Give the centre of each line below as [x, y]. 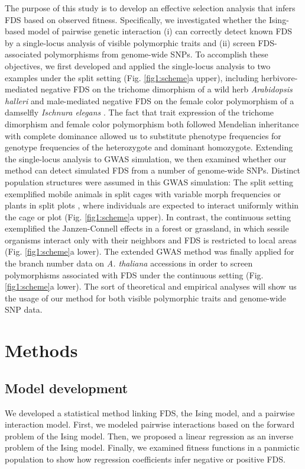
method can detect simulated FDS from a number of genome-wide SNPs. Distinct [153, 170]
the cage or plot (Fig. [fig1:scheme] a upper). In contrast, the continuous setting [148, 216]
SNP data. [24, 309]
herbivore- [279, 77]
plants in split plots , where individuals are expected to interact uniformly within [152, 205]
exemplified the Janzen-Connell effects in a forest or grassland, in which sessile [147, 228]
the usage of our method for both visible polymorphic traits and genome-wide [146, 298]
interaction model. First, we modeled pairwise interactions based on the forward [150, 424]
